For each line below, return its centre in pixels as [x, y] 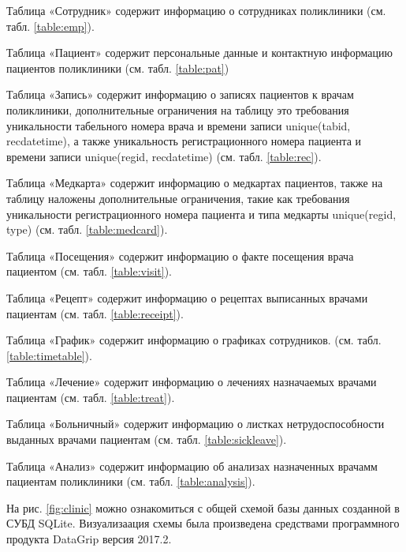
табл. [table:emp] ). [50, 26]
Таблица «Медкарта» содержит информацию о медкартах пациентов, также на [195, 183]
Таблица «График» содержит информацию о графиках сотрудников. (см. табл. [194, 340]
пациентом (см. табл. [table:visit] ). [89, 271]
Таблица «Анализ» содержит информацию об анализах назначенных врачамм [192, 466]
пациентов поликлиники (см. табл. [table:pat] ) [118, 68]
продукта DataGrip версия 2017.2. [89, 539]
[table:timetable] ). [49, 355]
